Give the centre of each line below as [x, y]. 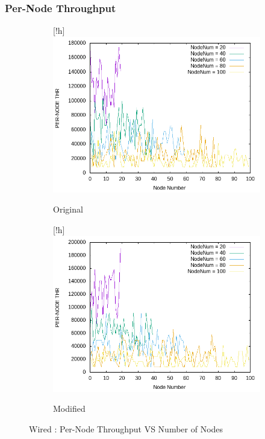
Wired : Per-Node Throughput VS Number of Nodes [126, 428]
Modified [69, 409]
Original [68, 209]
